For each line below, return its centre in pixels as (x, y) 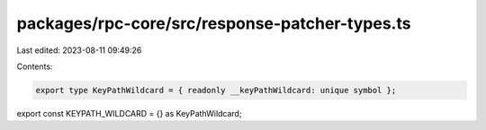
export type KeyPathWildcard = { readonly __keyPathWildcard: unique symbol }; (216, 90)
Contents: (35, 66)
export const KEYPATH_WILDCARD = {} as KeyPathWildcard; (129, 113)
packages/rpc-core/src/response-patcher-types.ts (214, 23)
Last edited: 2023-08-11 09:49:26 (79, 50)
